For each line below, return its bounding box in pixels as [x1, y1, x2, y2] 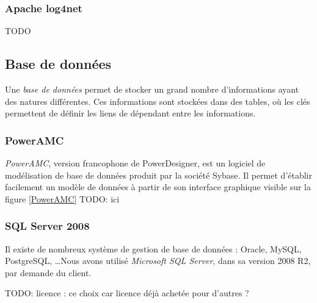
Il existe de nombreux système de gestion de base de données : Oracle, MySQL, [5, 242, 302, 255]
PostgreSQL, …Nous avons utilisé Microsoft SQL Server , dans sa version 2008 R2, [5, 254, 311, 267]
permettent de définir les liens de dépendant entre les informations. [5, 107, 256, 119]
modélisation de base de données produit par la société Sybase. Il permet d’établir [5, 168, 312, 181]
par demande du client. [5, 266, 92, 279]
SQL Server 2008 [5, 218, 90, 233]
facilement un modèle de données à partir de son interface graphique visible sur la [5, 180, 312, 193]
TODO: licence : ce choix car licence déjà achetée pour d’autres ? [5, 287, 249, 299]
